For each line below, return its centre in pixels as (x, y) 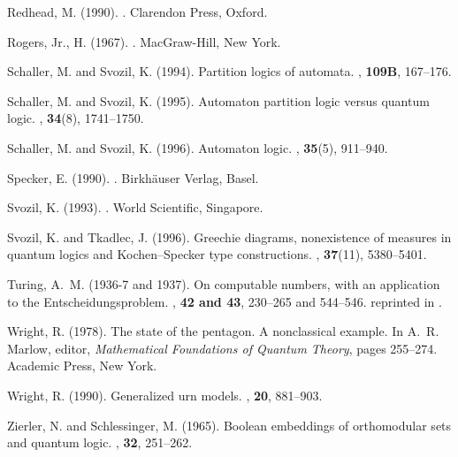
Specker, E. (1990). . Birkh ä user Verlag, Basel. (133, 177)
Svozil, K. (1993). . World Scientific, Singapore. (135, 207)
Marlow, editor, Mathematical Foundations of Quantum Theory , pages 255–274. (222, 348)
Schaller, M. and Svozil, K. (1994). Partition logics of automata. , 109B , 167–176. (229, 71)
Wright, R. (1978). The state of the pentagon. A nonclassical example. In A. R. (223, 331)
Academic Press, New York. (82, 366)
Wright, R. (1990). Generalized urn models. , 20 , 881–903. (165, 395)
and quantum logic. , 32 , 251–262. (100, 442)
